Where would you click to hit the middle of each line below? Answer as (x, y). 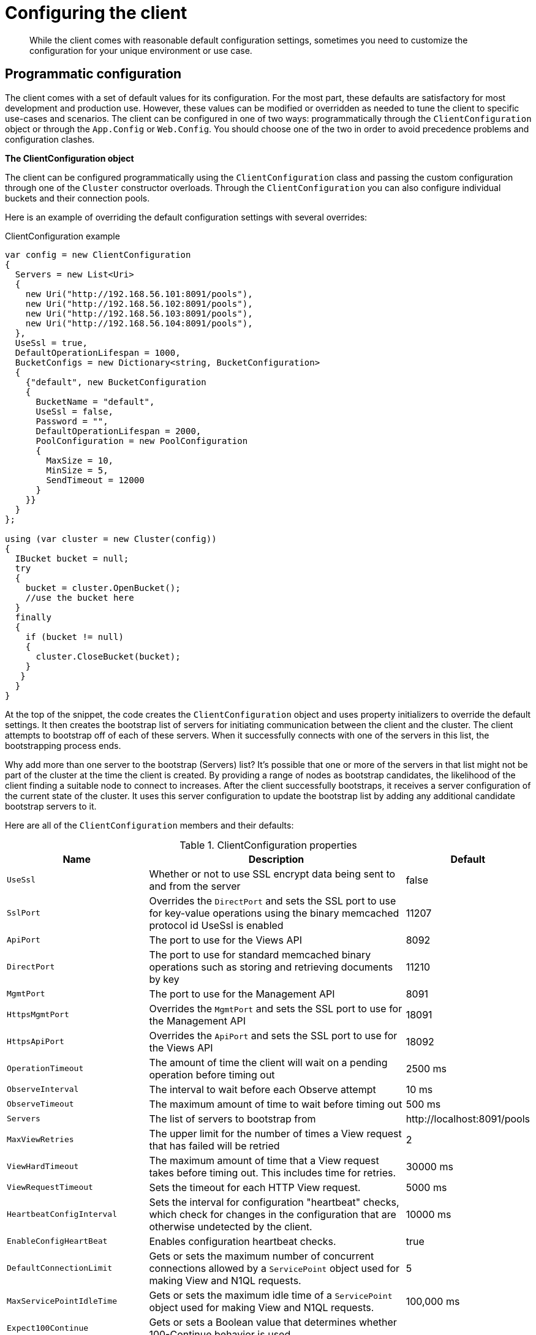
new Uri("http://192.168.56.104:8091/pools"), (139, 323)
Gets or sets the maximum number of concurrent (262, 1256)
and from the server (195, 886)
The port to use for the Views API (225, 940)
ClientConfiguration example (62, 236)
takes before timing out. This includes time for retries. (273, 1172)
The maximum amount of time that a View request (264, 1160)
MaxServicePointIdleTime (62, 1301)
